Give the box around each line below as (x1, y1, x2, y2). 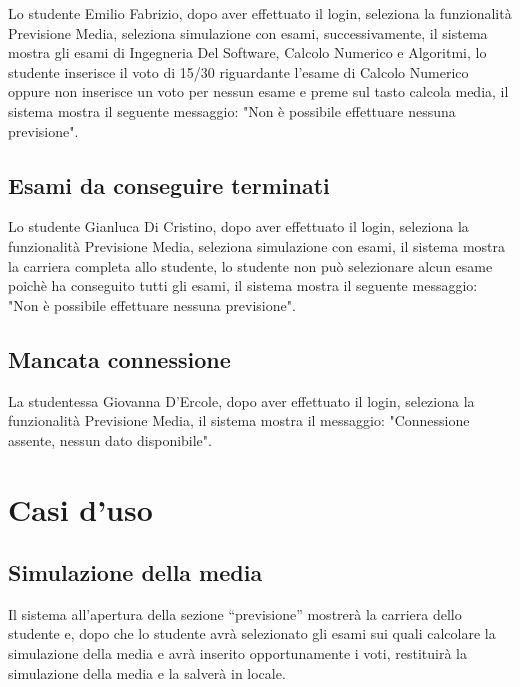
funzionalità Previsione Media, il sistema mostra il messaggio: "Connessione (8, 410, 470, 431)
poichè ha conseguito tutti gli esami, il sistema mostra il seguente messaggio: (8, 275, 478, 296)
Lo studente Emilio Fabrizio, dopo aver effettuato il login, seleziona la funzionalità (8, 3, 512, 23)
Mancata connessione (8, 343, 231, 374)
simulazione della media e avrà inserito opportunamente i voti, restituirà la (8, 643, 467, 664)
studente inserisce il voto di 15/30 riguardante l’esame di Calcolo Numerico (8, 61, 469, 82)
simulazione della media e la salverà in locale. (8, 662, 286, 683)
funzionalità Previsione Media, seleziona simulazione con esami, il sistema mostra (8, 235, 505, 256)
